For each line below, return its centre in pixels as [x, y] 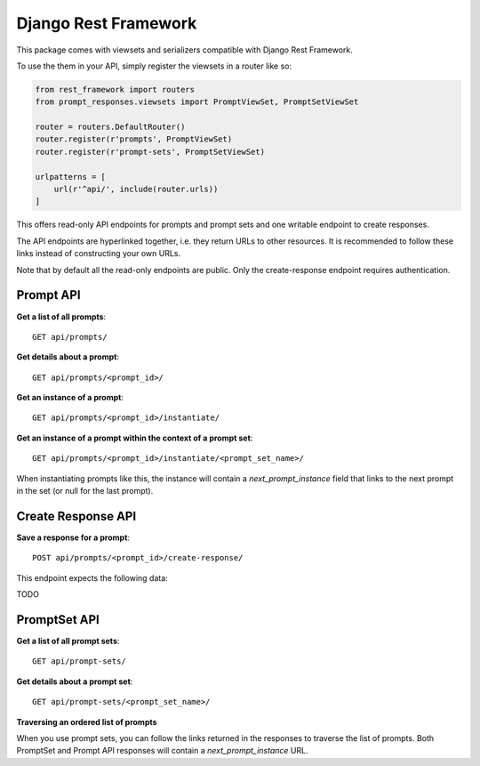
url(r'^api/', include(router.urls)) [136, 189]
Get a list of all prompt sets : [68, 641]
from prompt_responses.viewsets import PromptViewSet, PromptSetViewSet [197, 102]
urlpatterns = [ [71, 177]
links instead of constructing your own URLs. [99, 254]
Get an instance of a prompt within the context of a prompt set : [135, 438]
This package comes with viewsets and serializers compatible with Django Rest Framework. [184, 50]
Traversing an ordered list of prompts [87, 722]
